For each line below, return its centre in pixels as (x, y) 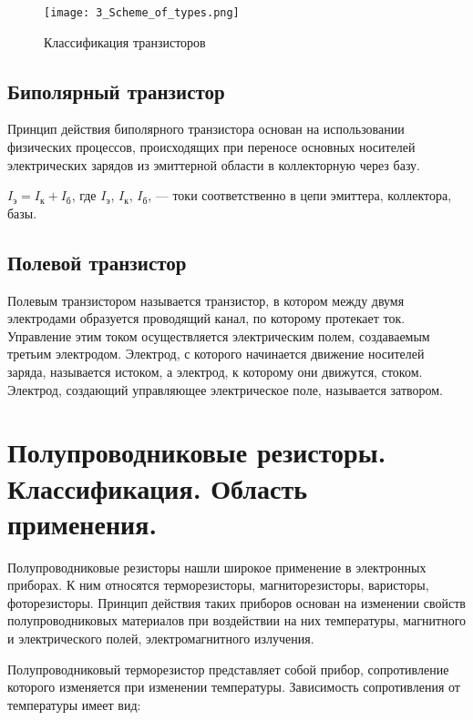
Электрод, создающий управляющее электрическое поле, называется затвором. (226, 389)
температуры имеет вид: (74, 704)
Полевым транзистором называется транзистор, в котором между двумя (206, 300)
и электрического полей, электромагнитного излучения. (161, 639)
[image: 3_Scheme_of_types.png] (142, 13)
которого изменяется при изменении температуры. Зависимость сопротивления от (234, 687)
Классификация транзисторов (125, 41)
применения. (82, 523)
